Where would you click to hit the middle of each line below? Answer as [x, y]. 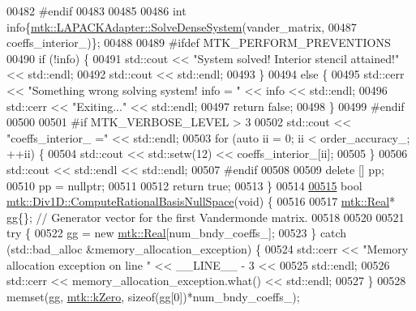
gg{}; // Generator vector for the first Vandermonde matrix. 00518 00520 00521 [206, 217]
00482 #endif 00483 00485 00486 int [96, 11]
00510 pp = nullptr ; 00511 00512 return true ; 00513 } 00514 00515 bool [184, 185]
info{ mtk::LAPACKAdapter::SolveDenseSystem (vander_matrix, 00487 [182, 26]
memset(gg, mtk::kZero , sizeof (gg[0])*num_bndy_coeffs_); [153, 296]
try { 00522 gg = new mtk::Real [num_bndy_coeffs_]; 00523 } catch [177, 233]
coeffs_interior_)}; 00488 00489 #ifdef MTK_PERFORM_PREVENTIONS [199, 43]
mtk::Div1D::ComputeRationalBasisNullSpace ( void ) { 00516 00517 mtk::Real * [201, 201]
